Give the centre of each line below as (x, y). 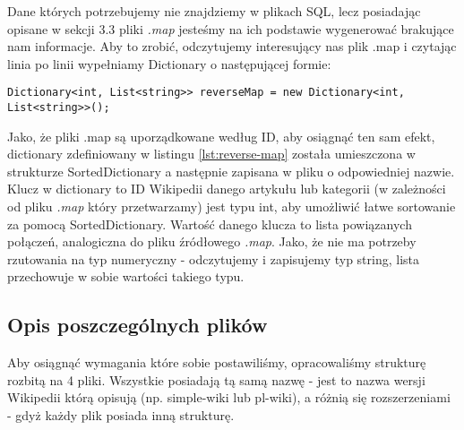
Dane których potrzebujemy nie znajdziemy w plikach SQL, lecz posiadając (214, 11)
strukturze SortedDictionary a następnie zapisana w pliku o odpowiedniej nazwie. (231, 171)
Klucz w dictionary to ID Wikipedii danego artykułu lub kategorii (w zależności (227, 189)
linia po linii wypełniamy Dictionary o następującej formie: (169, 63)
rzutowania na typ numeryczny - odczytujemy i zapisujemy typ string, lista (214, 258)
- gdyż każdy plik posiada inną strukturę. (121, 415)
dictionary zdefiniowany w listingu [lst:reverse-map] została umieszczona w (211, 154)
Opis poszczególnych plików (137, 325)
